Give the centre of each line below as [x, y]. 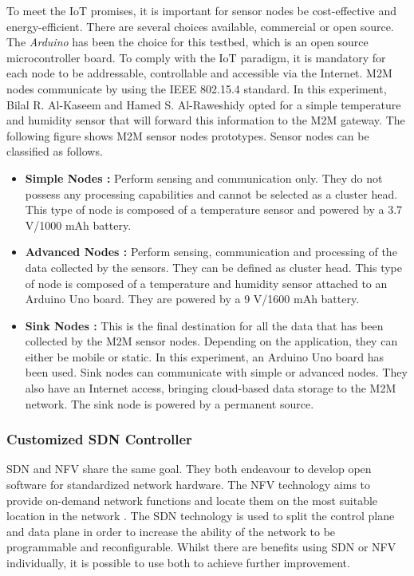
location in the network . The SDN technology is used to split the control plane [201, 516]
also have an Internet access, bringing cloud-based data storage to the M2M [211, 388]
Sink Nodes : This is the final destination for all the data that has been [204, 325]
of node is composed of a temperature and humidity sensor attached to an [206, 283]
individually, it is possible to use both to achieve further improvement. [178, 563]
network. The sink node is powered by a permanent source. [170, 403]
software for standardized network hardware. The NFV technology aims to [189, 485]
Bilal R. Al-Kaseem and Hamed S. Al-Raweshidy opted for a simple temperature [204, 104]
